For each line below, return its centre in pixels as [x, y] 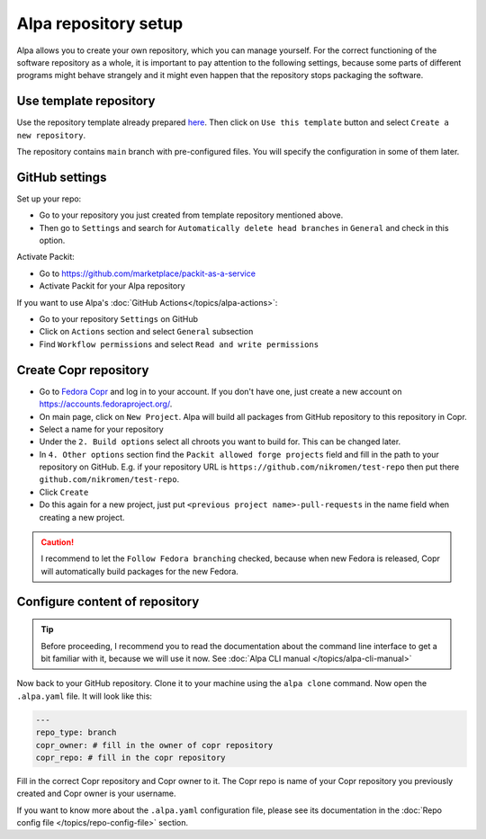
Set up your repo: [49, 199]
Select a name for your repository [101, 429]
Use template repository [86, 101]
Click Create [64, 492]
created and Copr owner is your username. [96, 794]
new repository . [51, 135]
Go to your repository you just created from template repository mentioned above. [191, 215]
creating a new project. [82, 517]
